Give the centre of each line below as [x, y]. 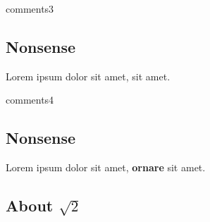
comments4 [30, 100]
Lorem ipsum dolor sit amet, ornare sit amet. [106, 167]
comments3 [30, 8]
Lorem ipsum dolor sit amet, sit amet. [88, 76]
